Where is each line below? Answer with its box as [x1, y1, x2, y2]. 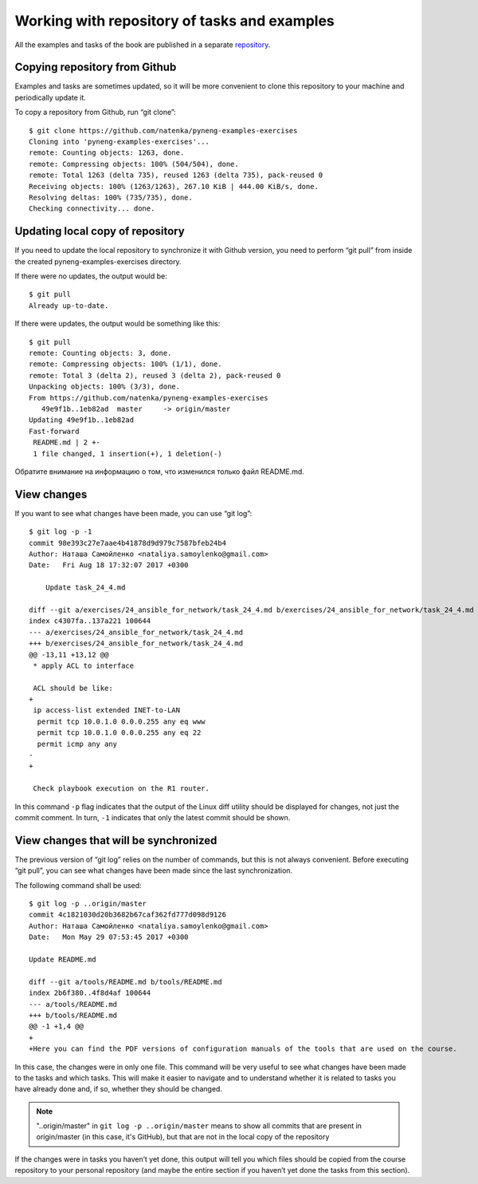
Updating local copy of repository [14, 224, 185, 239]
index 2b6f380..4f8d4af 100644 [29, 989, 151, 997]
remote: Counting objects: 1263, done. [29, 148, 185, 157]
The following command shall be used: [14, 880, 143, 890]
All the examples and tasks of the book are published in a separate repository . [14, 40, 271, 49]
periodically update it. [14, 93, 87, 102]
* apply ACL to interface [33, 661, 135, 670]
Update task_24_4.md [45, 583, 126, 592]
